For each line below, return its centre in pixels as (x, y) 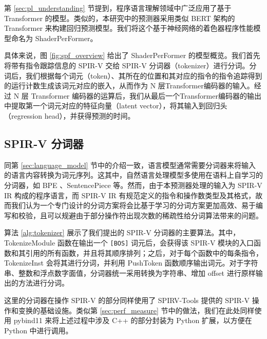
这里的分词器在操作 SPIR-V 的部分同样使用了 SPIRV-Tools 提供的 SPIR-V (127, 300)
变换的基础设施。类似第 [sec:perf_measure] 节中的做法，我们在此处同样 (136, 310)
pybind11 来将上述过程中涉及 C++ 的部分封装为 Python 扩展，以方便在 (133, 320)
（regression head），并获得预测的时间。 (70, 115)
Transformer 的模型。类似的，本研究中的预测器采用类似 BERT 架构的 (120, 18)
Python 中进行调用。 (39, 330)
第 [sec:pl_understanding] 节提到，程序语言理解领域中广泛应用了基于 (118, 8)
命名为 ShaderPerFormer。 (54, 38)
